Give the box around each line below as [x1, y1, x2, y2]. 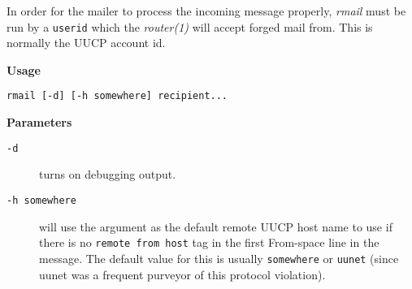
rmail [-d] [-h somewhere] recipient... [7, 90, 228, 102]
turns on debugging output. [39, 166, 176, 183]
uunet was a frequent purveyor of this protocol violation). [39, 265, 326, 283]
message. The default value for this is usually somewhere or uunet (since [39, 249, 399, 266]
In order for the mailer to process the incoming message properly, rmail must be [7, 2, 406, 19]
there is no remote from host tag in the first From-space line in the [39, 234, 379, 251]
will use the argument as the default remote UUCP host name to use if [39, 218, 392, 235]
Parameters [7, 114, 72, 131]
